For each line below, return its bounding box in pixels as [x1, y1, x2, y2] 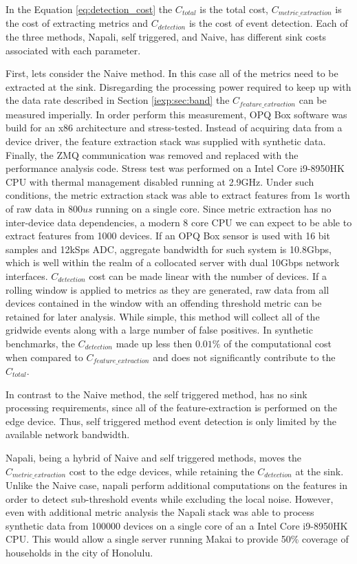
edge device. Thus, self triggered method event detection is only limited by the [6, 413, 336, 428]
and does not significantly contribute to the [153, 349, 336, 364]
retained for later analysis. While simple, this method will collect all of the [6, 309, 320, 323]
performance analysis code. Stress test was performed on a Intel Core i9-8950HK [6, 161, 345, 175]
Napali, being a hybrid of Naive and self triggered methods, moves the [6, 450, 302, 464]
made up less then [116, 336, 193, 350]
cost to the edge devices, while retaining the [69, 464, 255, 478]
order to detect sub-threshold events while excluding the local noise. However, [6, 491, 334, 506]
